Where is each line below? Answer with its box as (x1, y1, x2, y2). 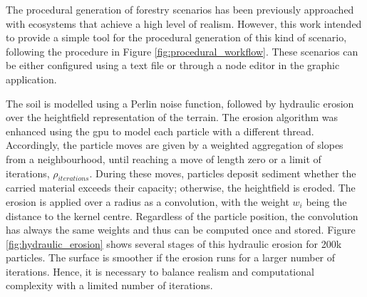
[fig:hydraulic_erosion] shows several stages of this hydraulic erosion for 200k (6, 236, 342, 251)
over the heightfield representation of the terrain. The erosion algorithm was (6, 110, 338, 125)
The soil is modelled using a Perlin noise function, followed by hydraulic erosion (6, 95, 354, 110)
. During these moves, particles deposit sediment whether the (89, 165, 356, 180)
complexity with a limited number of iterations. (6, 278, 213, 293)
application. (6, 71, 57, 86)
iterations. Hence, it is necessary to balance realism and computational (6, 264, 314, 278)
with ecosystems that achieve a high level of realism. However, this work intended (6, 16, 362, 31)
